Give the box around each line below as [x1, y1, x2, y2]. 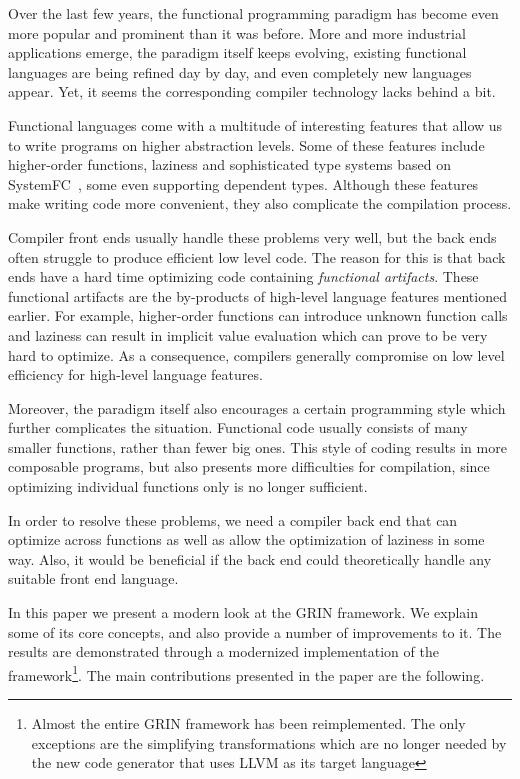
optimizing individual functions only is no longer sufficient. [8, 476, 368, 497]
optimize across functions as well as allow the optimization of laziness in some [8, 529, 485, 550]
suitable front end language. [8, 568, 179, 589]
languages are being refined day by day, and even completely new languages [8, 61, 472, 82]
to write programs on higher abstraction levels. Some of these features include [8, 134, 485, 155]
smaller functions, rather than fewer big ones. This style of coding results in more [8, 436, 507, 457]
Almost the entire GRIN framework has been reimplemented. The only [31, 713, 466, 734]
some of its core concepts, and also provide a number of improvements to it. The [8, 621, 502, 642]
